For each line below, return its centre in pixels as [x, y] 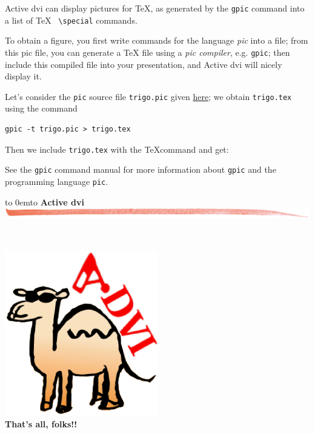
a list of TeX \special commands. [71, 20]
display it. [23, 76]
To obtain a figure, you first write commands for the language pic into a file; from [157, 40]
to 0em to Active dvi [45, 202]
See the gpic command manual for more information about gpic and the [141, 169]
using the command [41, 108]
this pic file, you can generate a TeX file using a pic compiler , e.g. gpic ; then [148, 52]
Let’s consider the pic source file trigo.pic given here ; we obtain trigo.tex [148, 96]
